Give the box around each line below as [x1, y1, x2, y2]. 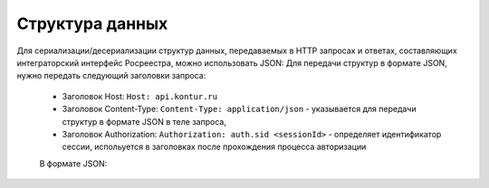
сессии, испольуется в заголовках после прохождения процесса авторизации [62, 141, 367, 153]
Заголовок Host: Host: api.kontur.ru [62, 90, 217, 101]
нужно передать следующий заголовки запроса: [16, 70, 206, 81]
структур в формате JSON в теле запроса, [62, 116, 226, 127]
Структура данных [16, 14, 168, 33]
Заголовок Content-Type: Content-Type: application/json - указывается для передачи [62, 104, 417, 115]
